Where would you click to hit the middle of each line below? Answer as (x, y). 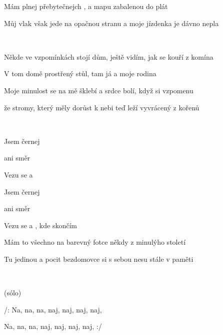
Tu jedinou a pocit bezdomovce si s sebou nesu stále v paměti (99, 259)
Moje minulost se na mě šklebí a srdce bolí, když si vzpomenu (99, 90)
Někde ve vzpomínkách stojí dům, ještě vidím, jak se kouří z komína (109, 56)
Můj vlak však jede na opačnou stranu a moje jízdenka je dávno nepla (111, 23)
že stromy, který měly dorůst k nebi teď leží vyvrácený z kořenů (102, 107)
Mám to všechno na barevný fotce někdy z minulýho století (95, 242)
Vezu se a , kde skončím (40, 225)
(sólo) (13, 293)
